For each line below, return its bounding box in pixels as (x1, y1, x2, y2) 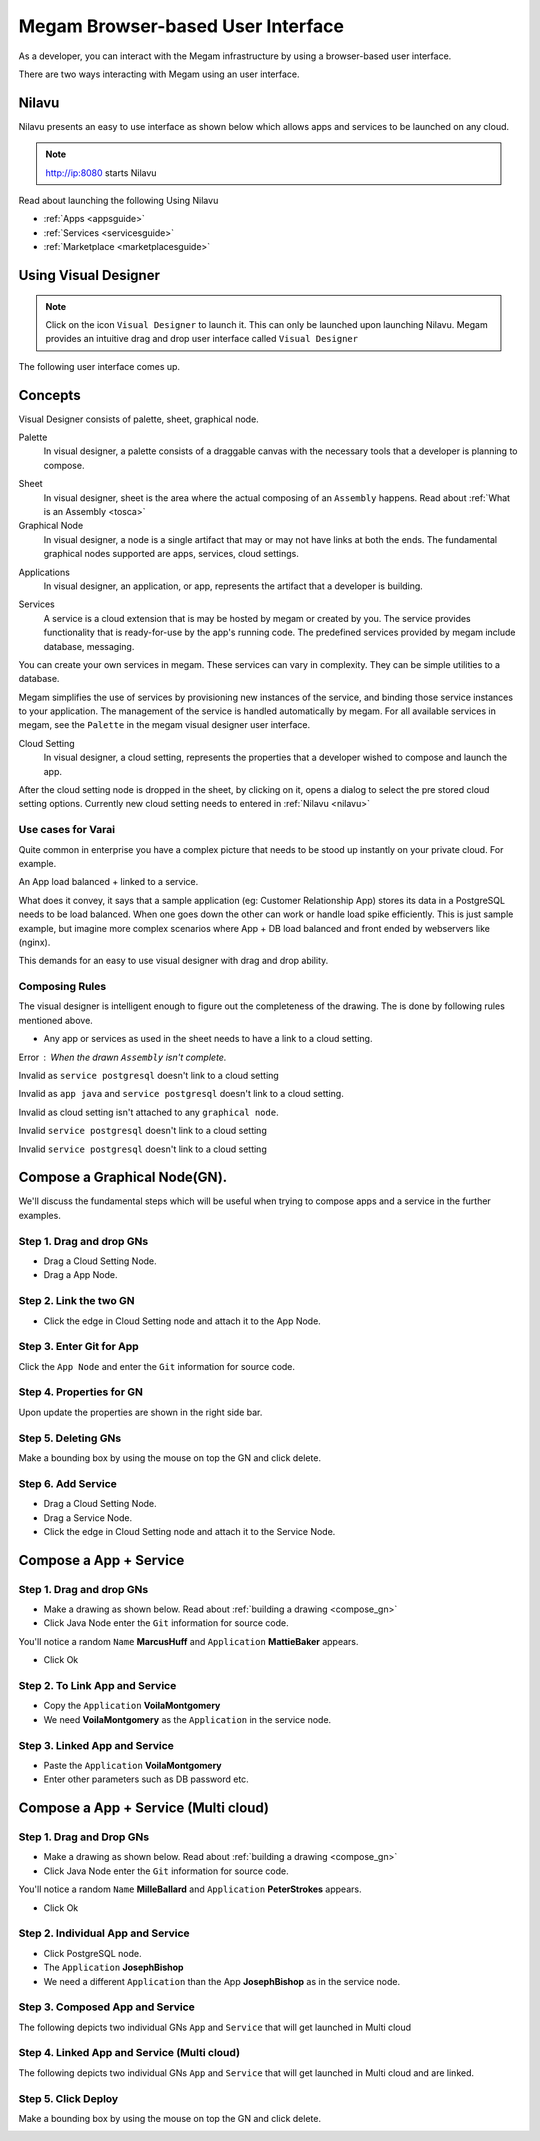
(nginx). (18, 936, 51, 948)
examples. (18, 1209, 62, 1221)
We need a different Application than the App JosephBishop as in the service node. (43, 1975, 400, 1987)
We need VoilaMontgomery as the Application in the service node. (43, 1713, 332, 1725)
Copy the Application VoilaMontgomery (43, 1700, 221, 1712)
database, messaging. (43, 640, 135, 652)
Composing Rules (18, 980, 107, 994)
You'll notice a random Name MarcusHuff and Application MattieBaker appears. (18, 1635, 359, 1647)
